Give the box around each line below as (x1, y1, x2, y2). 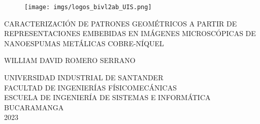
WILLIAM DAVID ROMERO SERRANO (4, 55, 136, 66)
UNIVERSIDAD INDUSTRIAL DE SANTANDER (4, 72, 164, 83)
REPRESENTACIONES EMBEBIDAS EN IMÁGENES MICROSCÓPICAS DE (4, 28, 256, 39)
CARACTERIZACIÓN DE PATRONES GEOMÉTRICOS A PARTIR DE (4, 18, 237, 28)
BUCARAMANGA (4, 102, 64, 112)
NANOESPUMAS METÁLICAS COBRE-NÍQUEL (4, 38, 164, 48)
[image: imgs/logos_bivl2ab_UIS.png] (24, 4, 152, 11)
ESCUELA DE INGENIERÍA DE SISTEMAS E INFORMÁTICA (4, 92, 211, 103)
